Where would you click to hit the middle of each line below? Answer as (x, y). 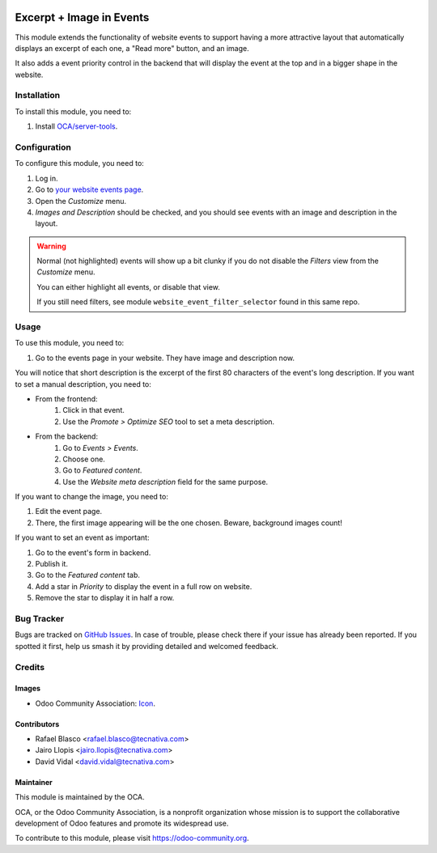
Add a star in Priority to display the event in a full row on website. (144, 586)
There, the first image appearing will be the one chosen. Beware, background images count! (189, 523)
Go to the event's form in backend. (93, 552)
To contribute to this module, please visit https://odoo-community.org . (132, 838)
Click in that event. (93, 410)
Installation (38, 95)
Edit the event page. (69, 511)
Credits (30, 667)
